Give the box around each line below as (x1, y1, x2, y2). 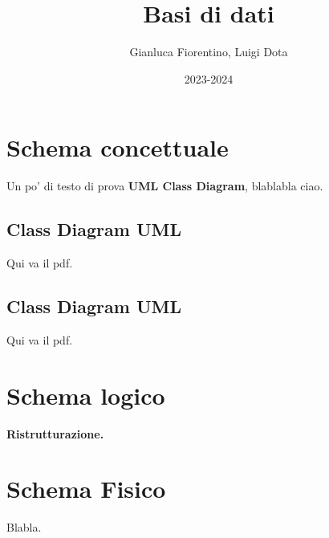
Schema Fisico (6, 472, 166, 505)
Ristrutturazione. (6, 425, 104, 442)
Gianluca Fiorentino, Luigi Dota (129, 43, 288, 60)
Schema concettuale (6, 131, 229, 164)
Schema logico (6, 378, 165, 411)
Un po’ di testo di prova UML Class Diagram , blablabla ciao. (6, 177, 323, 194)
